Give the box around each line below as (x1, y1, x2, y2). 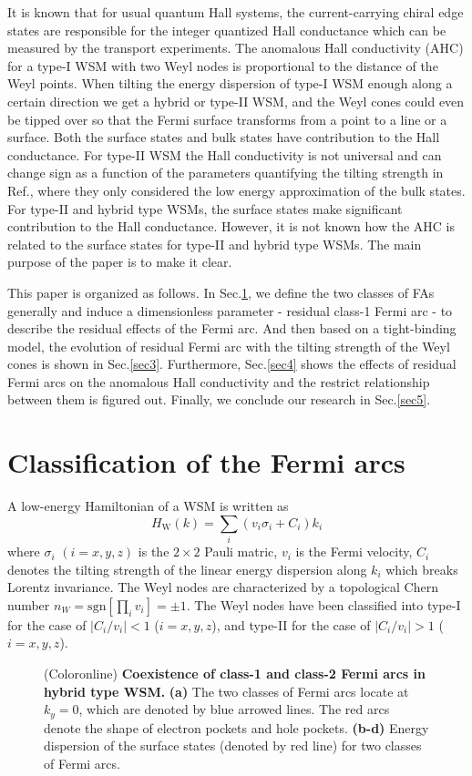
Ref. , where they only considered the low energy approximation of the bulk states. (7, 180, 466, 199)
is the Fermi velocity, (295, 542, 413, 561)
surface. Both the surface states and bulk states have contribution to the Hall (7, 128, 440, 147)
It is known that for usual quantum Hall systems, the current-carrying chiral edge (7, 3, 464, 21)
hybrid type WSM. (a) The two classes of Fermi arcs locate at (44, 681, 409, 700)
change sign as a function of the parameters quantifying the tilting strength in (7, 163, 444, 182)
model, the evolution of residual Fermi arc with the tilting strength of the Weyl (7, 336, 450, 355)
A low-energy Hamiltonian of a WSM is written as (7, 496, 289, 516)
